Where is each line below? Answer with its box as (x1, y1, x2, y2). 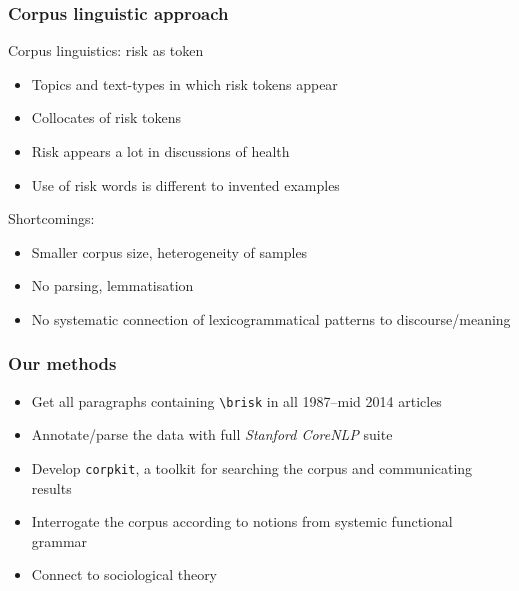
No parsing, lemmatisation (31, 275, 194, 296)
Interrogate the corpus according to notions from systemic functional (31, 511, 453, 532)
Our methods (8, 351, 117, 376)
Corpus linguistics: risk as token (8, 40, 204, 61)
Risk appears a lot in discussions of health (31, 141, 290, 161)
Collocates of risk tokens (31, 107, 181, 128)
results (31, 477, 72, 498)
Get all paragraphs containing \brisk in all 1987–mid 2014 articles (31, 390, 442, 411)
